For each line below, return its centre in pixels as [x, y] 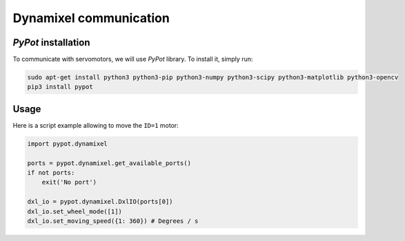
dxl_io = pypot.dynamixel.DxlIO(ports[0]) [100, 202]
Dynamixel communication [91, 18]
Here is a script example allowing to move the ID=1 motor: [96, 125]
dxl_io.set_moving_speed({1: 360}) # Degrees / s [113, 221]
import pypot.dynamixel [68, 144]
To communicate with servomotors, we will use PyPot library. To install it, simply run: [133, 59]
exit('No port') [69, 182]
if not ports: [51, 173]
